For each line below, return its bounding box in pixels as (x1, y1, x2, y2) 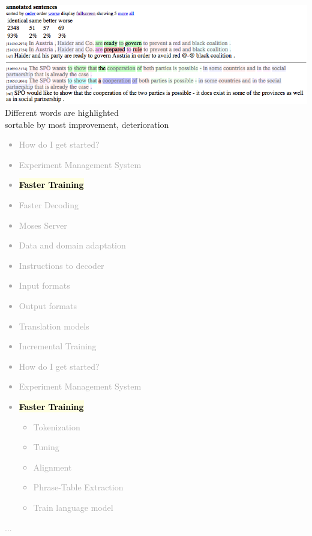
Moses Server (19, 218, 67, 231)
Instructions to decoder (19, 259, 104, 271)
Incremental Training (19, 340, 97, 352)
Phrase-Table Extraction (33, 481, 124, 493)
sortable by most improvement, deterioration (5, 118, 169, 130)
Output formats (19, 300, 77, 312)
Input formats (19, 279, 70, 292)
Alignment (33, 460, 72, 473)
